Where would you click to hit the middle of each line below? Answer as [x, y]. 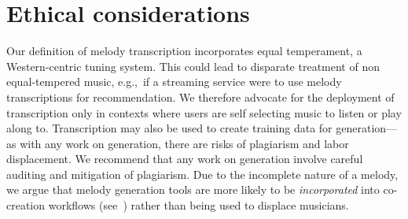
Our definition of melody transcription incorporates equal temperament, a [184, 51]
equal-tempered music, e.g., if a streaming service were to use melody [174, 82]
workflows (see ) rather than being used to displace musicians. [198, 205]
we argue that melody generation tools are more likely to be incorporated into [193, 189]
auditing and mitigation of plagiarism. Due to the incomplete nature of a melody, [202, 174]
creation [26, 205]
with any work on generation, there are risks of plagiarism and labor [184, 143]
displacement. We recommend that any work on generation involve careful [185, 159]
